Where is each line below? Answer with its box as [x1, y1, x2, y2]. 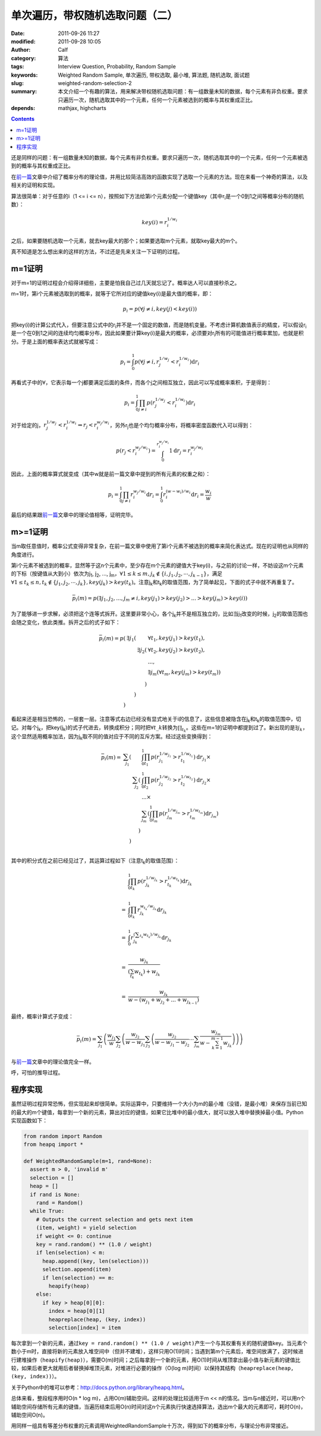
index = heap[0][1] [48, 1308, 105, 1315]
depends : [11, 105, 36, 112]
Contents [11, 115, 35, 123]
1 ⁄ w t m [190, 808, 203, 815]
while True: [30, 1208, 65, 1215]
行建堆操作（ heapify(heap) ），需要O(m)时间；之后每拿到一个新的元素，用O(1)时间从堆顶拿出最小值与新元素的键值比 [11, 1356, 301, 1363]
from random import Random [23, 1133, 102, 1139]
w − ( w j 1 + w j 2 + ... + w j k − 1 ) [128, 996, 199, 1005]
